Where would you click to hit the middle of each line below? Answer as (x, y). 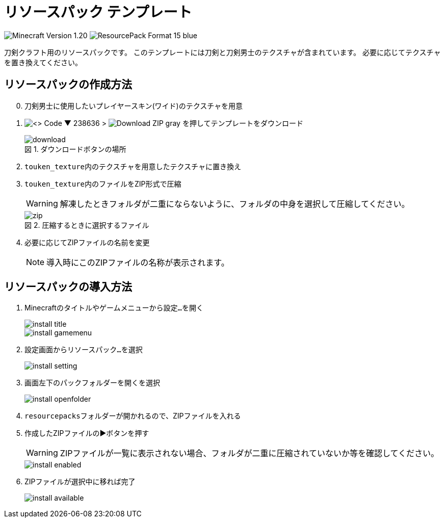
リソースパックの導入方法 (68, 287)
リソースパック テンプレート (98, 12)
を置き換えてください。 (43, 62)
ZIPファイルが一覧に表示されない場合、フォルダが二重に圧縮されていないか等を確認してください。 (249, 453)
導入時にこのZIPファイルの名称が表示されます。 (138, 262)
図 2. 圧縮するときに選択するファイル (87, 225)
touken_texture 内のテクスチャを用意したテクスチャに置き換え (133, 166)
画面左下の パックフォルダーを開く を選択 (92, 383)
